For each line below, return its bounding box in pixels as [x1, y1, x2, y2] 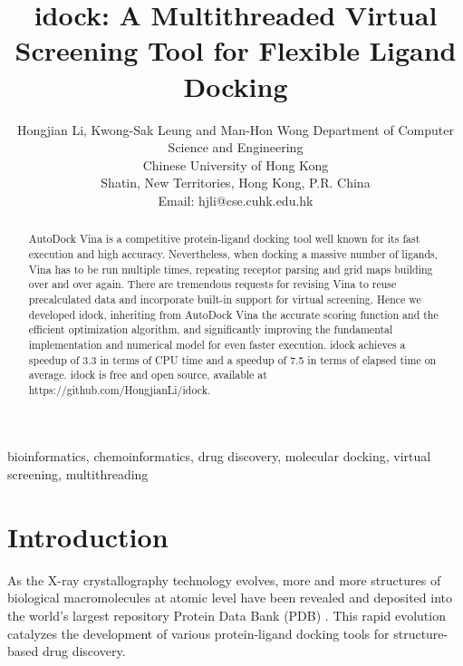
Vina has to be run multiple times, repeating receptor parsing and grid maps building [28, 261, 433, 276]
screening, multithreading [7, 465, 149, 484]
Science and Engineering [168, 138, 304, 157]
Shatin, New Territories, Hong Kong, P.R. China [101, 173, 371, 192]
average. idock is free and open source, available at [28, 367, 267, 382]
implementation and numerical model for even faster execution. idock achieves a [28, 336, 406, 352]
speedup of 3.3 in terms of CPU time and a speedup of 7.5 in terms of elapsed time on [28, 352, 437, 367]
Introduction [7, 517, 169, 555]
